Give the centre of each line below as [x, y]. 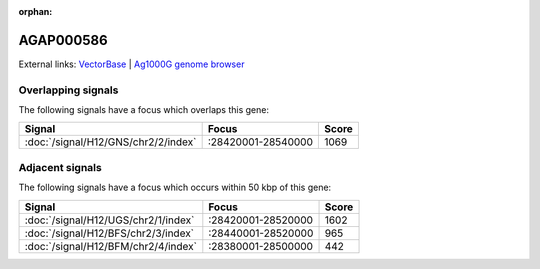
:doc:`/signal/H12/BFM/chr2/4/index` [110, 246]
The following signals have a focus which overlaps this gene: [144, 110]
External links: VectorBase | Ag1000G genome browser [131, 64]
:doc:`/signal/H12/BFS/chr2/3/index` [109, 233]
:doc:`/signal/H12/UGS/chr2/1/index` [109, 220]
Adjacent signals [60, 167]
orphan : [35, 11]
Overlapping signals [68, 90]
